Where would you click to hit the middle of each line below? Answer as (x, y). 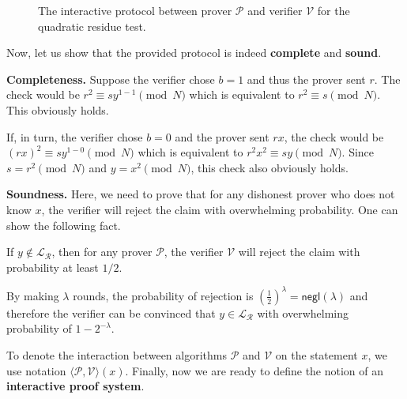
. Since (358, 152)
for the (334, 10)
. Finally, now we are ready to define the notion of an (254, 370)
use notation (36, 370)
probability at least (53, 267)
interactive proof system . (75, 386)
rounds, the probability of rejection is (163, 295)
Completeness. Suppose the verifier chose (111, 79)
